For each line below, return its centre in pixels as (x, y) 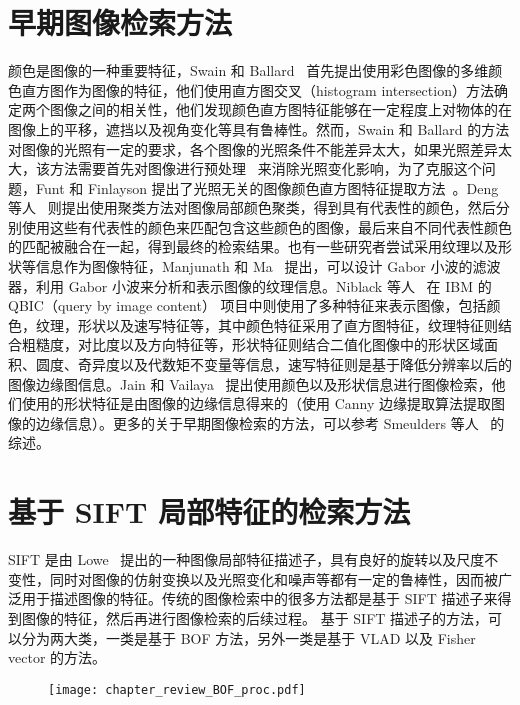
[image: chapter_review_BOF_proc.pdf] (177, 689)
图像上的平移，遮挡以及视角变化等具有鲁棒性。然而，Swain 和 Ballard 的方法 (259, 128)
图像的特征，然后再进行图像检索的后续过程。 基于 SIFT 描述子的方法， (255, 617)
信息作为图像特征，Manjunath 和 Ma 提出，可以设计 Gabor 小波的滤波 (268, 266)
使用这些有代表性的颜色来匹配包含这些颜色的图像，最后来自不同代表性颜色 (266, 226)
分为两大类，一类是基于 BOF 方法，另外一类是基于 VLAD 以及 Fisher (248, 637)
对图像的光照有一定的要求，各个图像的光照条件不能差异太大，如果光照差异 (253, 148)
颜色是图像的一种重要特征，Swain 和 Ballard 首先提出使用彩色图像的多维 (248, 70)
